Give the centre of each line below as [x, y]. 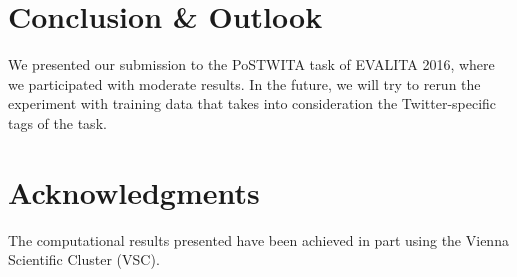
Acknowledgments [134, 191]
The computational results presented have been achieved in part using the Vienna [258, 239]
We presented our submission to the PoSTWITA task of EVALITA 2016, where [251, 64]
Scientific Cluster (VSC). [84, 259]
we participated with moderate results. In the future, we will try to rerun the [244, 83]
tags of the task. [57, 122]
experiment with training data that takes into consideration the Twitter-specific [252, 103]
